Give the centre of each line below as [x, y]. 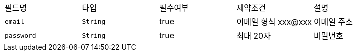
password [21, 35]
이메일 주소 [333, 22]
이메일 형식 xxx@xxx [274, 22]
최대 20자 [254, 36]
